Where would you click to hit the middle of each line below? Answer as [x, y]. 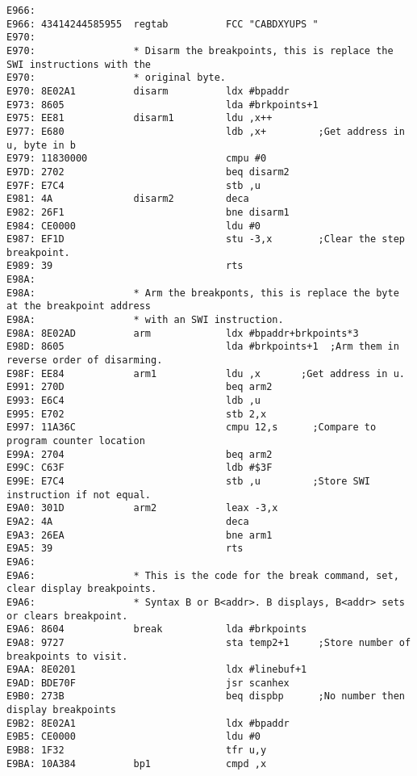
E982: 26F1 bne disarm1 [148, 212]
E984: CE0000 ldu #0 [133, 226]
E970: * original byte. [117, 78]
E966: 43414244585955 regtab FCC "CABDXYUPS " [163, 24]
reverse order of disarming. [85, 361]
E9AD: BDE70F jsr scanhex [148, 683]
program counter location [76, 441]
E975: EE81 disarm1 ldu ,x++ [140, 118]
